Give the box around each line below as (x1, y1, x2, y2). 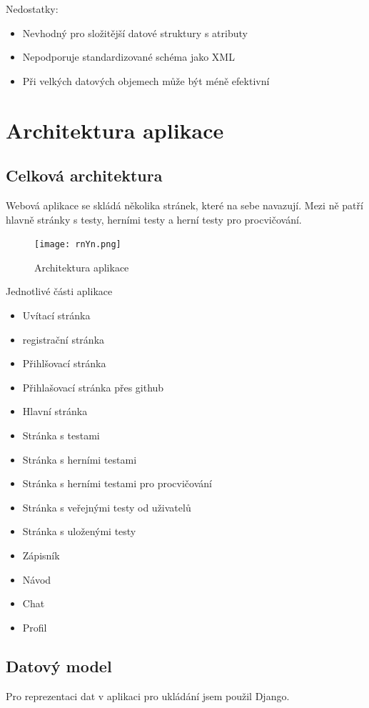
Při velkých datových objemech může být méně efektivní (22, 73, 270, 88)
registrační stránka (22, 331, 105, 346)
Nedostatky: (6, 1, 59, 16)
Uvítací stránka (22, 307, 91, 322)
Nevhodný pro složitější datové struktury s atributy (22, 25, 248, 40)
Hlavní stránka (22, 404, 88, 419)
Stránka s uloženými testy (22, 524, 136, 539)
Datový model (6, 654, 112, 677)
